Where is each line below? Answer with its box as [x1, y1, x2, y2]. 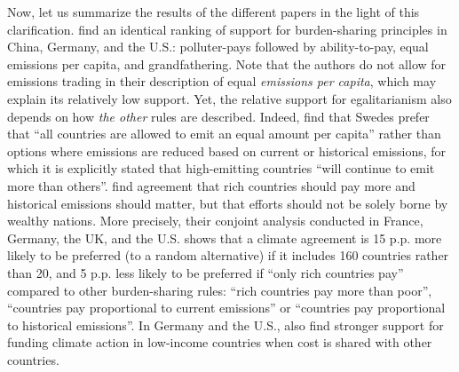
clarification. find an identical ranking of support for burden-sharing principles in [7, 20, 447, 38]
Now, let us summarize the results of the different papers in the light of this [7, 3, 420, 20]
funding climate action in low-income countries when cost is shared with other [7, 333, 432, 352]
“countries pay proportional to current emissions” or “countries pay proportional [7, 298, 446, 317]
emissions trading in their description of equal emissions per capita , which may [7, 72, 437, 91]
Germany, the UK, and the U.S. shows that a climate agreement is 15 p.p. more [7, 228, 442, 247]
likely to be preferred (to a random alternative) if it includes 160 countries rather [7, 246, 449, 265]
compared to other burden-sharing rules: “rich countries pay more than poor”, [7, 281, 432, 299]
